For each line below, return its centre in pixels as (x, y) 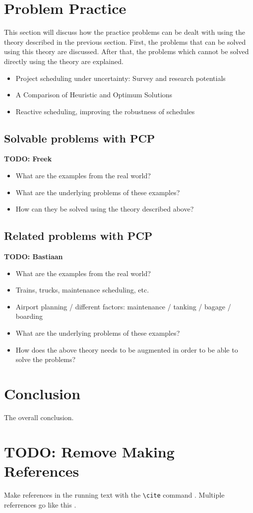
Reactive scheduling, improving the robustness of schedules (105, 111)
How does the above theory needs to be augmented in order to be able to (127, 349)
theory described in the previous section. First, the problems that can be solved (125, 41)
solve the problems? (46, 359)
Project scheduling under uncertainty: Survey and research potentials (121, 78)
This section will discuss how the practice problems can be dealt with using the (125, 32)
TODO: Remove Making (89, 451)
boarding (29, 316)
